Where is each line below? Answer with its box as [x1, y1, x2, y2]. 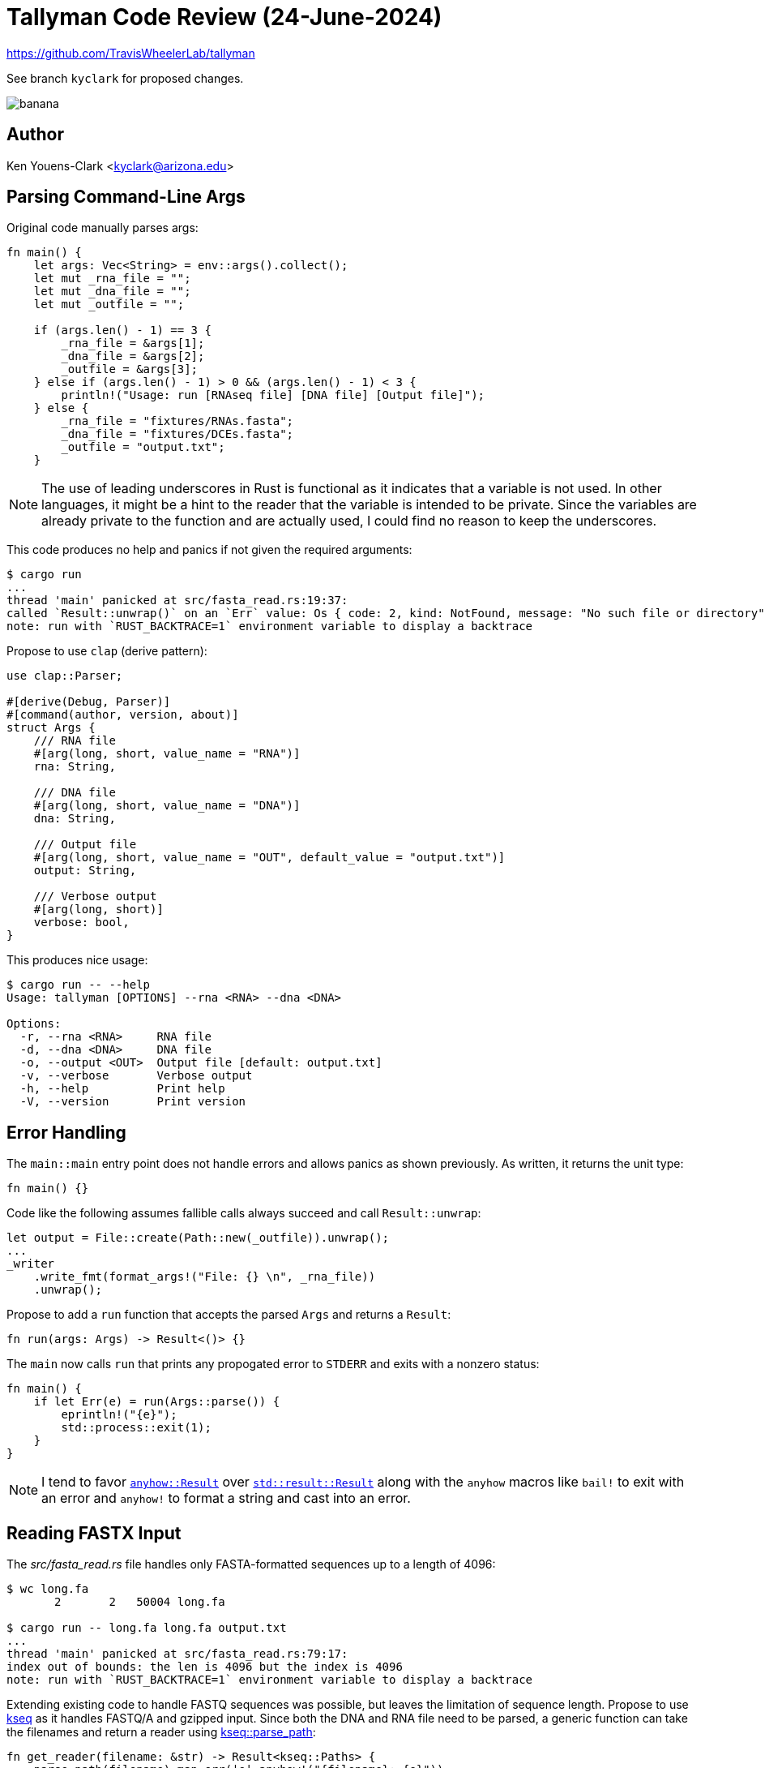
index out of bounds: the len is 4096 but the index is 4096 [6, 1660, 403, 1674]
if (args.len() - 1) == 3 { [33, 324, 212, 337]
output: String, [33, 864, 137, 878]
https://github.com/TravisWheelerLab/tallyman [6, 45, 255, 60]
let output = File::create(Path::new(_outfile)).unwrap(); [6, 1231, 390, 1245]
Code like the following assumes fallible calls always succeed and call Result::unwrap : [6, 1206, 481, 1221]
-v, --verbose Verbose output [19, 1069, 253, 1083]
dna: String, [33, 812, 116, 826]
